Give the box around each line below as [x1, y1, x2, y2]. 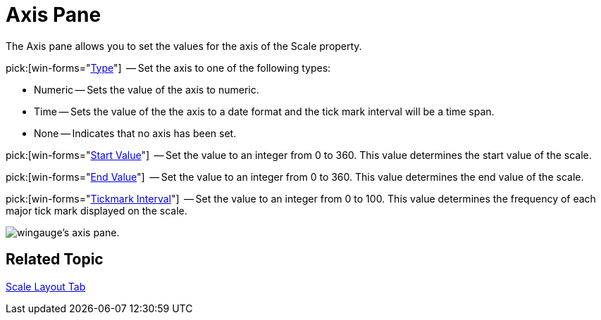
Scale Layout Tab [6, 280, 86, 293]
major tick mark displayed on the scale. [6, 204, 187, 217]
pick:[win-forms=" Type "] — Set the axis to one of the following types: [6, 61, 331, 74]
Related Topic [6, 250, 104, 269]
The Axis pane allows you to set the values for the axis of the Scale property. [6, 39, 362, 52]
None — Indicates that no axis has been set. [34, 127, 237, 139]
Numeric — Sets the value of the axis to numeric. [34, 83, 259, 96]
